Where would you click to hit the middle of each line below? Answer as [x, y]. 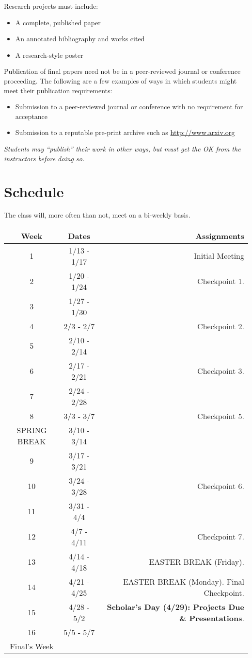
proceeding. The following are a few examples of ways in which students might [120, 80]
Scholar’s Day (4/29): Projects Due [175, 607]
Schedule [34, 192]
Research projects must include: [51, 6]
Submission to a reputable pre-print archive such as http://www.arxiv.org [125, 132]
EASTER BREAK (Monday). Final [183, 581]
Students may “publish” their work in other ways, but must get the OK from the [122, 148]
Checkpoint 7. [221, 537]
